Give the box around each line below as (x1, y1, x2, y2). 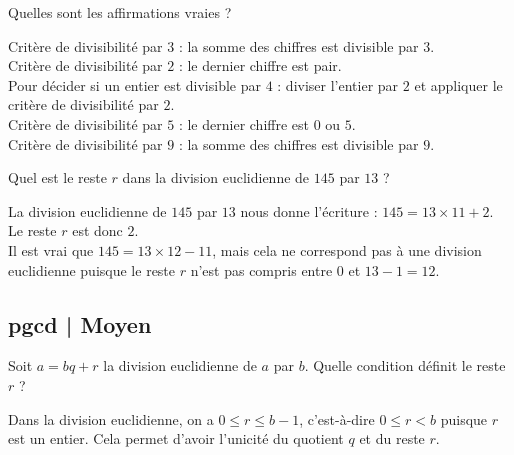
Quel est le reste (8, 167, 107, 188)
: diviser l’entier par (277, 74, 399, 95)
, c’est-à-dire (299, 408, 375, 429)
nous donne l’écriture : (240, 200, 378, 221)
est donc (72, 220, 123, 241)
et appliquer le (414, 74, 503, 95)
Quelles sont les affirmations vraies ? (8, 2, 232, 22)
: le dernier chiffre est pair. (178, 55, 342, 76)
